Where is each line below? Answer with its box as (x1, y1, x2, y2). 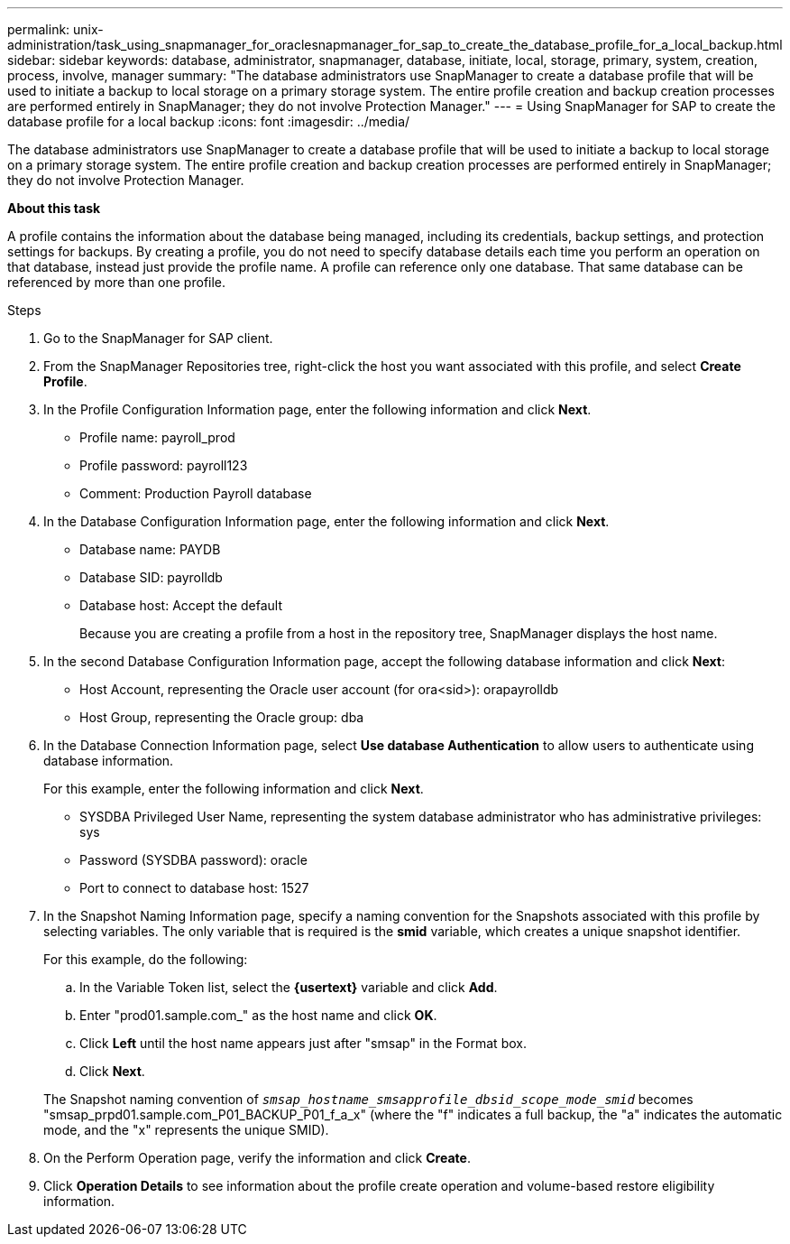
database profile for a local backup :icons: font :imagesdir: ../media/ (7, 114, 410, 129)
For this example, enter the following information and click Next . (43, 781, 424, 796)
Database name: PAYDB (79, 542, 221, 557)
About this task (7, 200, 101, 216)
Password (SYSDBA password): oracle (79, 852, 308, 868)
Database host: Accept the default (79, 598, 283, 613)
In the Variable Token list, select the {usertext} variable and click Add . (79, 979, 498, 995)
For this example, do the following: (43, 952, 248, 967)
